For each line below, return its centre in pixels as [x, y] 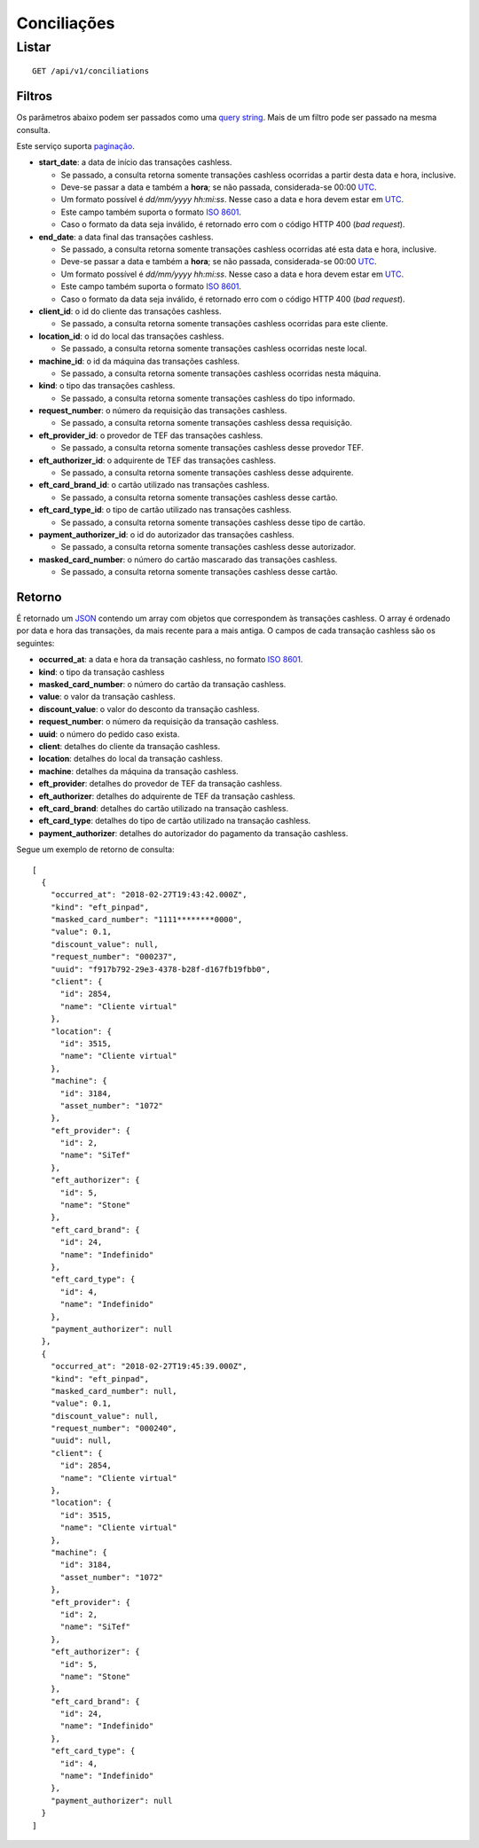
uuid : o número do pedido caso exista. [109, 734]
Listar [34, 47]
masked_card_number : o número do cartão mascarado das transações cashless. [188, 560]
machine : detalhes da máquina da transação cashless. [138, 771]
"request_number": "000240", [114, 1429]
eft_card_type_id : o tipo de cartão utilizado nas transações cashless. [165, 510]
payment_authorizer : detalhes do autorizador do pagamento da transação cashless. [193, 833]
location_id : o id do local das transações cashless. [131, 336]
